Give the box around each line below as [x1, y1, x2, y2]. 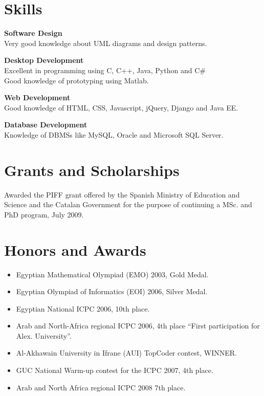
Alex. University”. [16, 330, 72, 341]
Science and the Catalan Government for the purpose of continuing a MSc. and [4, 199, 252, 210]
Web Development [4, 92, 71, 103]
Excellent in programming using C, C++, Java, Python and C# [4, 64, 206, 75]
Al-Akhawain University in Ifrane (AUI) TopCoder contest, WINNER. [16, 347, 237, 358]
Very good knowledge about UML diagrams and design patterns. [4, 37, 207, 48]
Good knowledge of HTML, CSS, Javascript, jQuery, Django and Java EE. [4, 102, 238, 113]
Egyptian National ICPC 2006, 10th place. [16, 303, 150, 314]
